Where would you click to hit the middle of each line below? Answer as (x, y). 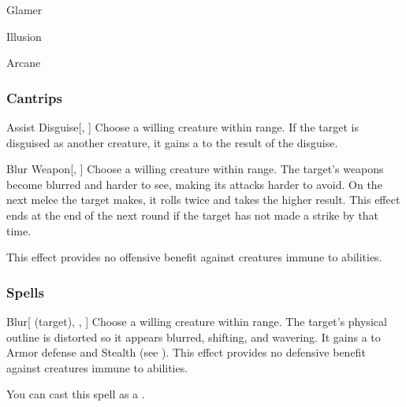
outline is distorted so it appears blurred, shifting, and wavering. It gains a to (194, 337)
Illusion (24, 36)
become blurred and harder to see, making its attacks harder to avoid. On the (194, 184)
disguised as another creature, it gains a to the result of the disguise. (172, 142)
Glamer (24, 9)
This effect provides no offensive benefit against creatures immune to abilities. (194, 257)
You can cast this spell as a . (76, 394)
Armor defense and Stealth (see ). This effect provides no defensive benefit (186, 352)
